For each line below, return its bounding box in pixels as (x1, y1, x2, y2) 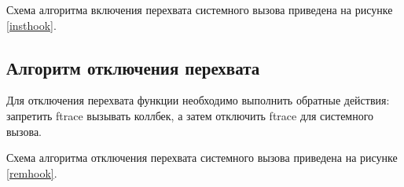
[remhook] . (6, 164, 57, 181)
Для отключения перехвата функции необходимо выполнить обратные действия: (6, 92, 390, 108)
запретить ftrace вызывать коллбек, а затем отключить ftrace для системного (6, 107, 374, 123)
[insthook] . (6, 16, 57, 33)
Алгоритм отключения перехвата (6, 55, 260, 79)
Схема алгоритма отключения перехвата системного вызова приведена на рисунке (6, 149, 398, 166)
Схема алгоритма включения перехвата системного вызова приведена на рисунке (6, 2, 393, 17)
